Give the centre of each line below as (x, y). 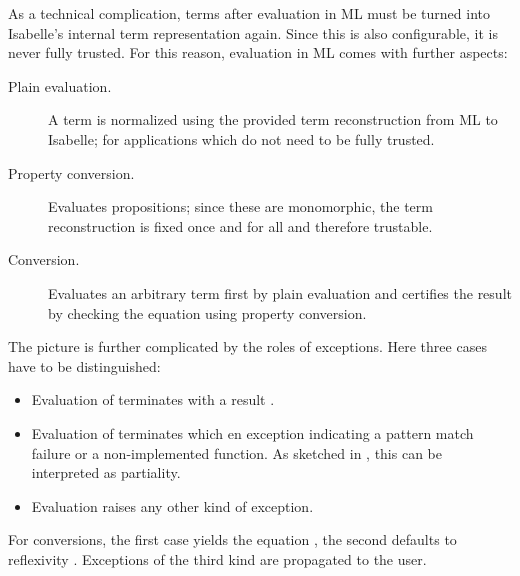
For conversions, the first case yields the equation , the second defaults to (232, 539)
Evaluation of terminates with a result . (153, 399)
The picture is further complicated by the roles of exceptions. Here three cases (247, 346)
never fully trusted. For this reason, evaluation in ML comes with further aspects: (258, 52)
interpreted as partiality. (106, 472)
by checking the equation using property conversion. (207, 312)
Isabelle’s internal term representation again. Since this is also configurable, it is (253, 32)
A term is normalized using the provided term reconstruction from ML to (273, 119)
